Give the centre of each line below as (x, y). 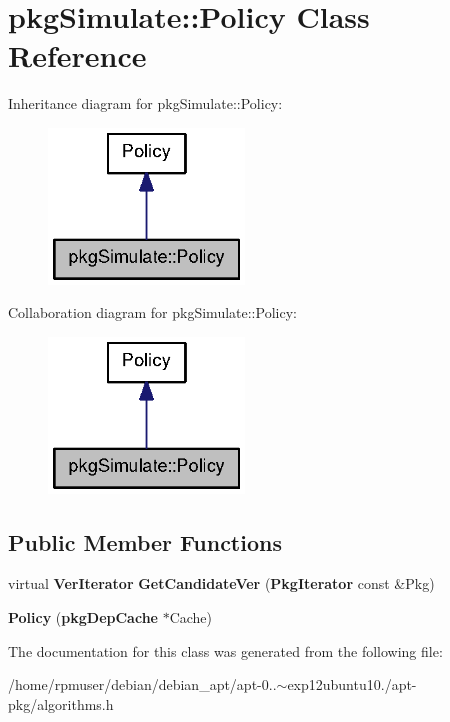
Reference (77, 55)
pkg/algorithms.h (61, 703)
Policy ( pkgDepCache (83, 616)
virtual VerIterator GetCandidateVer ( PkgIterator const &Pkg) (221, 583)
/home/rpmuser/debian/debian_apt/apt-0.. (142, 684)
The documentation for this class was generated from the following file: (225, 650)
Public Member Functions (145, 541)
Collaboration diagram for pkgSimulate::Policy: (152, 312)
